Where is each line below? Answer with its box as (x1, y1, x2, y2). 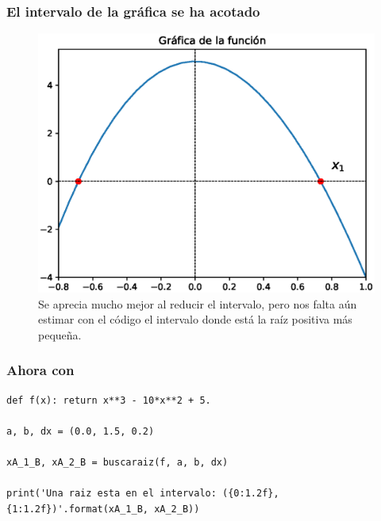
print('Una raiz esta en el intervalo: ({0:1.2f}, (6, 488, 279, 500)
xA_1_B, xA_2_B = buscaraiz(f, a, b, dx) (6, 456, 229, 468)
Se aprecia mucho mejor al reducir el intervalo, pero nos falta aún (38, 295, 357, 312)
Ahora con (6, 360, 75, 380)
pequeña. (38, 326, 82, 343)
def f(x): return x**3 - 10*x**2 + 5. (6, 394, 211, 406)
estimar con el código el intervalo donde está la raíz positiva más (38, 311, 352, 328)
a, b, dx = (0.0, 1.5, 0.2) (6, 425, 155, 437)
